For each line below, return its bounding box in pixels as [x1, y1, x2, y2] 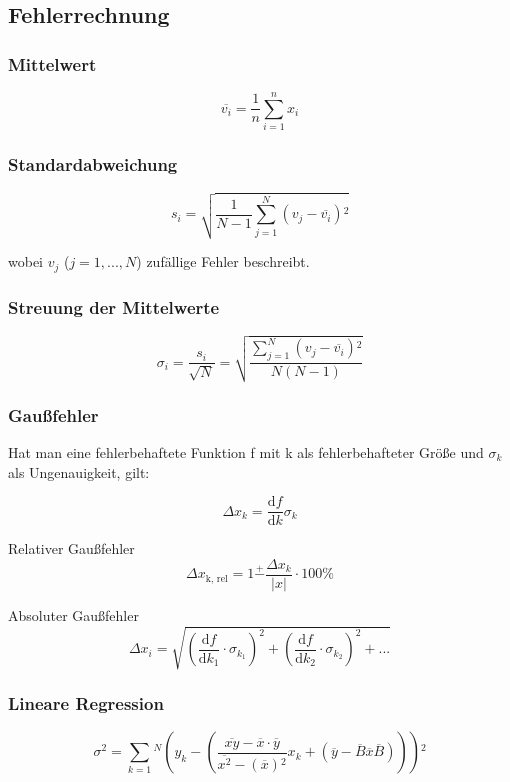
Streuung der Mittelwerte [8, 294, 220, 319]
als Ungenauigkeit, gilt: [8, 461, 150, 482]
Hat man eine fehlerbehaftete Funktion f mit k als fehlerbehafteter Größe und [8, 442, 484, 463]
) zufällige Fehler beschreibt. [136, 251, 310, 272]
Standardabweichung [8, 152, 178, 177]
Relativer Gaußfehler [8, 538, 135, 559]
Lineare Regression [8, 691, 164, 715]
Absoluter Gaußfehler [8, 604, 139, 625]
